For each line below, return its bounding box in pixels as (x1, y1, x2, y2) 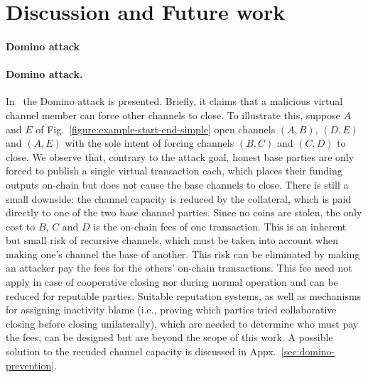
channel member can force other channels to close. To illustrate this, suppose (6, 107, 340, 122)
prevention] (6, 357, 55, 372)
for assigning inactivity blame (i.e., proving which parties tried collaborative (6, 302, 337, 317)
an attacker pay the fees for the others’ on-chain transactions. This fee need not (6, 260, 352, 275)
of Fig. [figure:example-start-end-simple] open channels (36, 121, 276, 136)
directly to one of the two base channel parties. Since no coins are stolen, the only (6, 205, 362, 220)
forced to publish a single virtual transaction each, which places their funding (6, 163, 342, 178)
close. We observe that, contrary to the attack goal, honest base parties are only (6, 149, 355, 164)
